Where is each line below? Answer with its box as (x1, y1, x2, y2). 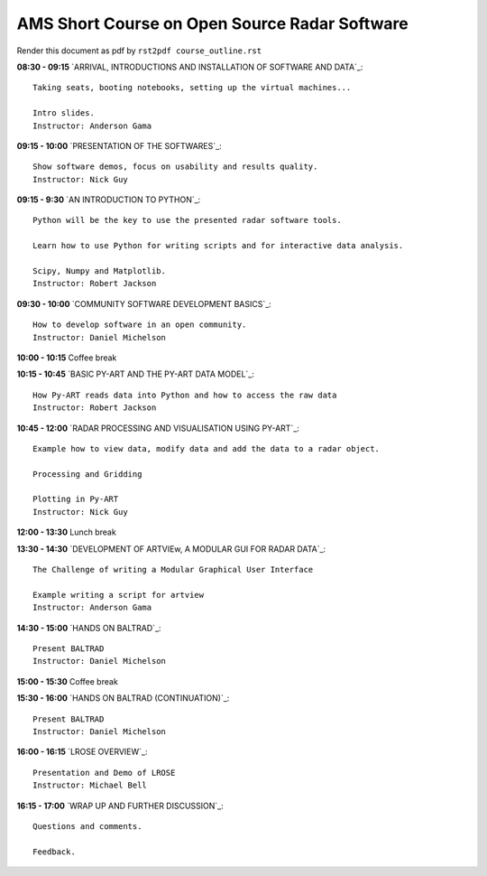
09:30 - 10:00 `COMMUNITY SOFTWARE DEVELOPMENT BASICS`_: (16, 298, 272, 309)
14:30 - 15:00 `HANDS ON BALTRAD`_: (16, 622, 161, 633)
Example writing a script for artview (32, 590, 205, 600)
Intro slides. (32, 108, 95, 118)
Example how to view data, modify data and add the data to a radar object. (32, 443, 381, 453)
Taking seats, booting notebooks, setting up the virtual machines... (32, 82, 352, 93)
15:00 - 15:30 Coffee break (16, 676, 119, 686)
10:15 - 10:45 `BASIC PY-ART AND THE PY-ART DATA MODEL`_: (16, 368, 254, 379)
